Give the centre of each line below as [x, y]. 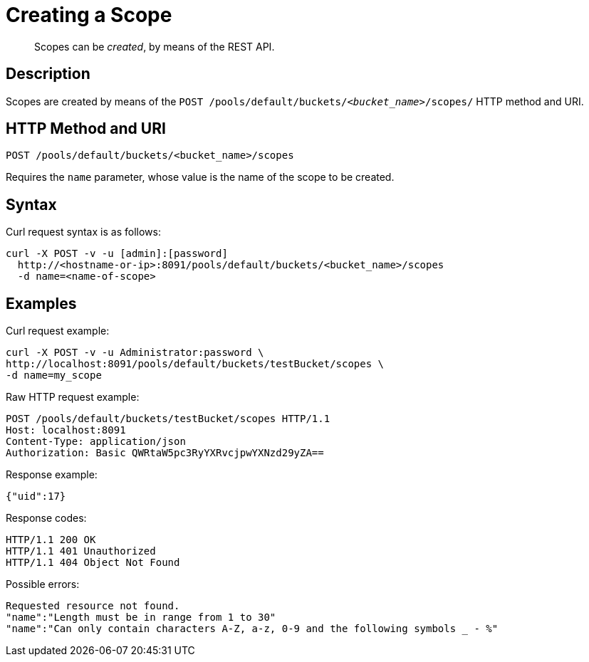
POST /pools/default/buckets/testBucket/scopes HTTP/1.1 [168, 419]
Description [48, 74]
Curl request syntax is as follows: [83, 232]
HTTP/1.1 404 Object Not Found [93, 563]
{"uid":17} [36, 496]
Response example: [52, 475]
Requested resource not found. [93, 606]
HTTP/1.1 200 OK [51, 540]
